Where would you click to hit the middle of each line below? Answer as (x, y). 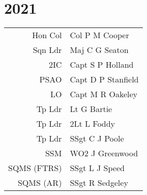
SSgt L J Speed (97, 168)
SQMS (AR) (40, 183)
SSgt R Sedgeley (99, 183)
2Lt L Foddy (93, 124)
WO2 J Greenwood (104, 153)
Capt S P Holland (102, 65)
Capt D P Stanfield (104, 79)
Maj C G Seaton (99, 50)
